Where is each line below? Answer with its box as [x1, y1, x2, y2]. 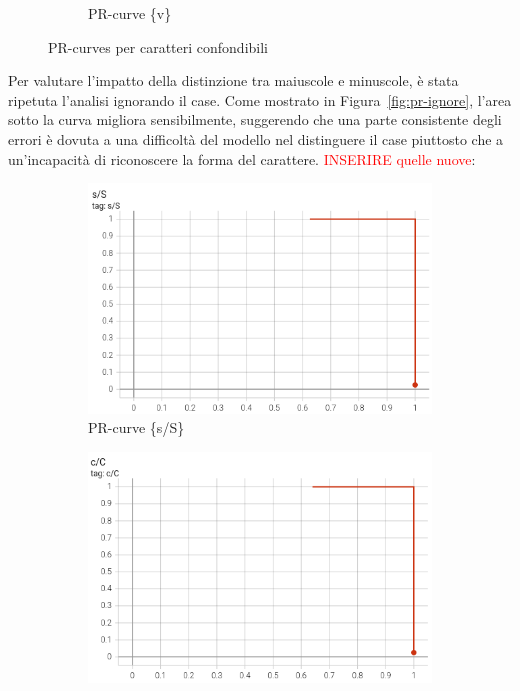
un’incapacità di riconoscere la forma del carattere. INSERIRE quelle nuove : [8, 148, 476, 169]
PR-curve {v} [88, 3, 172, 23]
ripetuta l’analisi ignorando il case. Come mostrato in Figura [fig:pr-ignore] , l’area [8, 89, 512, 110]
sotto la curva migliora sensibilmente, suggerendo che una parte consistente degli [8, 109, 502, 130]
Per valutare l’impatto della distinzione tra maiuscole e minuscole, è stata [8, 70, 459, 91]
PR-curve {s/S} [88, 417, 185, 438]
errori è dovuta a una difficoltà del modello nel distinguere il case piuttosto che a [8, 128, 504, 149]
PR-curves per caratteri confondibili [48, 36, 268, 57]
